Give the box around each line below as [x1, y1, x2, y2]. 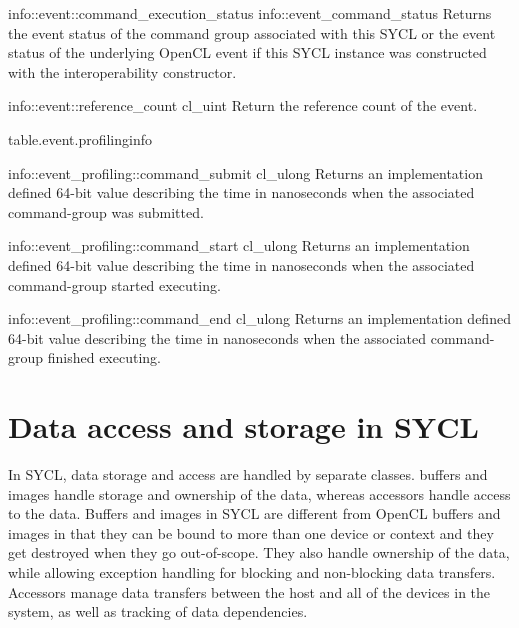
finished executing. [47, 347, 161, 368]
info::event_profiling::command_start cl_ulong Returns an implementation [8, 235, 470, 256]
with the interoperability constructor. [8, 61, 237, 82]
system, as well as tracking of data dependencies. [8, 601, 308, 622]
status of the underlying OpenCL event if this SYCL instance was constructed [8, 42, 487, 63]
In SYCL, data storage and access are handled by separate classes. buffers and [8, 464, 488, 485]
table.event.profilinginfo [8, 128, 152, 149]
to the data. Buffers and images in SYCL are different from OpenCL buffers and [8, 503, 501, 524]
